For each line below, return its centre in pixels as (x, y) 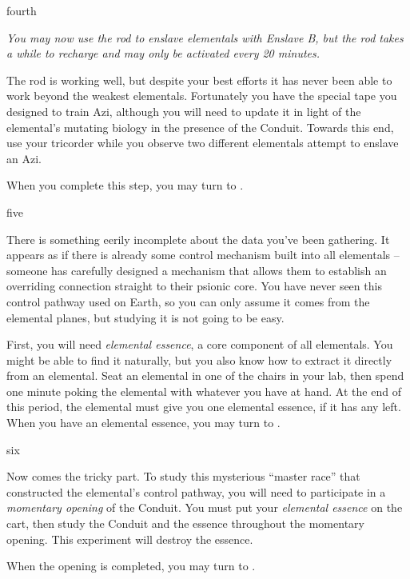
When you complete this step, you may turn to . (125, 185)
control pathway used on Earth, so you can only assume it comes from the (188, 301)
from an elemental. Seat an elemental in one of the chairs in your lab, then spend (205, 375)
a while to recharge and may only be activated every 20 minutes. (163, 53)
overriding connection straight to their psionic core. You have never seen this (194, 286)
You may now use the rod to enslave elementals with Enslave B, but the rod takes (205, 37)
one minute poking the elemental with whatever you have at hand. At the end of (204, 391)
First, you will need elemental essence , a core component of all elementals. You (200, 344)
